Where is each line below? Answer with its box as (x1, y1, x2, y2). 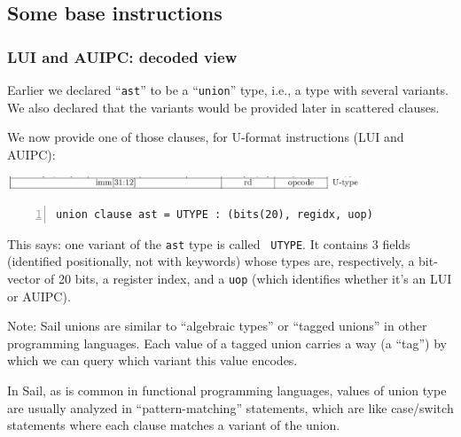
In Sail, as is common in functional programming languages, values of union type (7, 380, 447, 399)
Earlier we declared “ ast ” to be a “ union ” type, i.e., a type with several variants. (7, 81, 449, 98)
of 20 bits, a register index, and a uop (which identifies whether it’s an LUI (44, 269, 452, 287)
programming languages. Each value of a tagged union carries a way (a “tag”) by (7, 333, 447, 352)
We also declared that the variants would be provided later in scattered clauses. (7, 98, 440, 116)
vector (7, 269, 41, 287)
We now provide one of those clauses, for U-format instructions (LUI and (7, 128, 404, 146)
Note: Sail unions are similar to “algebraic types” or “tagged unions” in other (7, 316, 427, 335)
